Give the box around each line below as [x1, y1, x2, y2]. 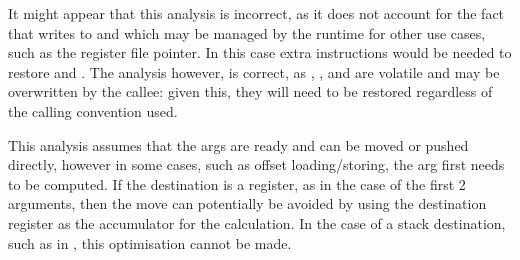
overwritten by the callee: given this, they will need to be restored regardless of [8, 81, 493, 102]
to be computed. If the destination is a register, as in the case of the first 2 [8, 173, 466, 194]
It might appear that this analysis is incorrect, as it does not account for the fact [8, 3, 505, 23]
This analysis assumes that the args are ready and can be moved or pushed [8, 134, 469, 155]
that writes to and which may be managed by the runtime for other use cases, [8, 22, 486, 43]
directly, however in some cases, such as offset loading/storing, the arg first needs [8, 154, 505, 175]
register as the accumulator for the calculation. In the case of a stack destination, [8, 212, 506, 233]
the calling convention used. [8, 100, 178, 121]
